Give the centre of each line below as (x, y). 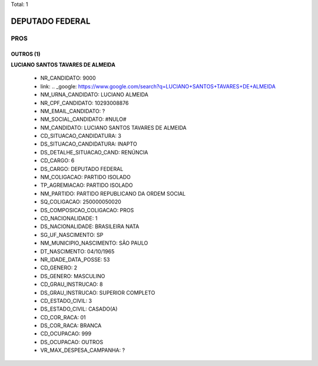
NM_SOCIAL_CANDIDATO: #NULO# (83, 119)
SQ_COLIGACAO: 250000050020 (81, 202)
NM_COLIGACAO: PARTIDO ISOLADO (85, 177)
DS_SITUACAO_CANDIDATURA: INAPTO (89, 144)
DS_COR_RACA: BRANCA (71, 326)
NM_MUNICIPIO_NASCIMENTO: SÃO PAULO (94, 243)
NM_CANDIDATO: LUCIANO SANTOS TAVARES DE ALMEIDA (113, 127)
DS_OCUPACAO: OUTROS (72, 342)
